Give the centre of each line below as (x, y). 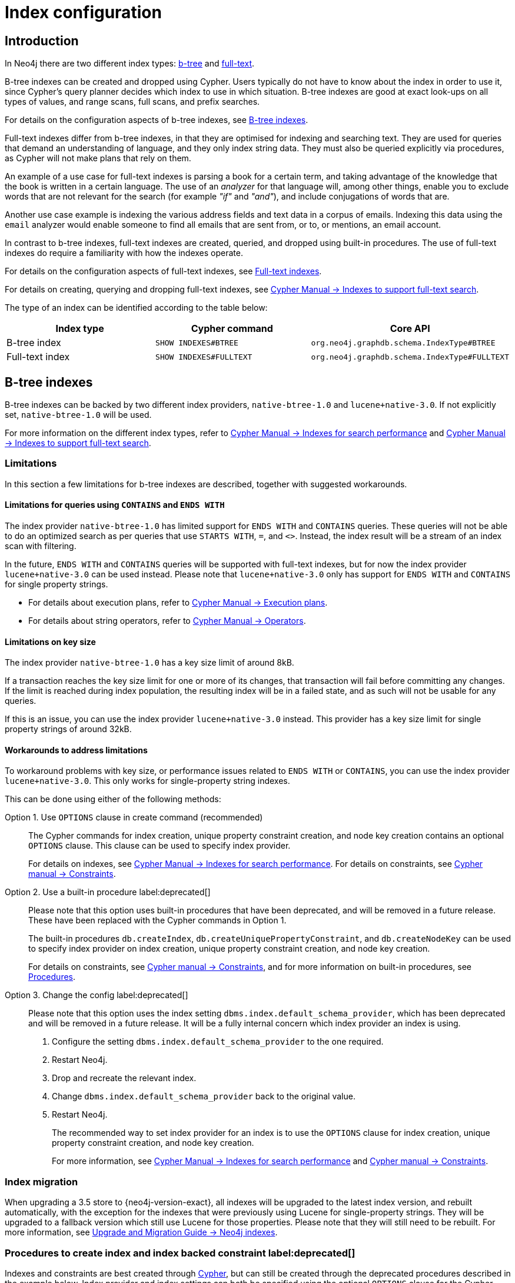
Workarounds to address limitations (76, 750)
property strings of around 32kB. (68, 729)
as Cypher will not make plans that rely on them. (98, 158)
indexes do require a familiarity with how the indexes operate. (124, 253)
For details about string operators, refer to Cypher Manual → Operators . (167, 620)
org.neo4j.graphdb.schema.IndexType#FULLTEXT (410, 357)
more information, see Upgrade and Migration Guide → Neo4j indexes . (141, 1232)
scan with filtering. (41, 546)
